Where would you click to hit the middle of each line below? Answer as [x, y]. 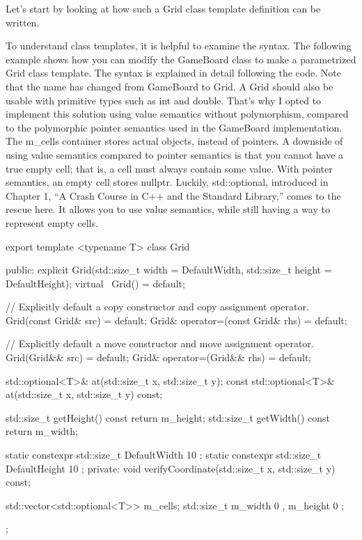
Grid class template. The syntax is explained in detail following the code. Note [173, 73]
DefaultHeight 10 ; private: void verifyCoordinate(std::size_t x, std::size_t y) [171, 468]
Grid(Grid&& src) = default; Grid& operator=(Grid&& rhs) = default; [159, 357]
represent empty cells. [52, 222]
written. [23, 22]
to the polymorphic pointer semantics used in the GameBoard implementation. [174, 127]
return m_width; [42, 431]
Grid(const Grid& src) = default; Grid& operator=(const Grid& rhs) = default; [176, 320]
